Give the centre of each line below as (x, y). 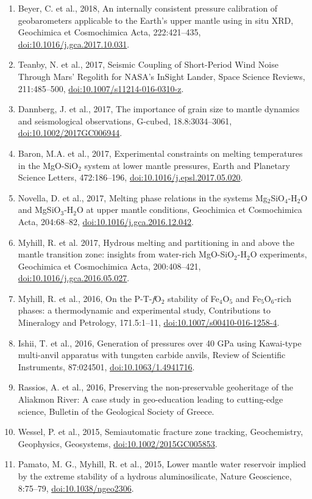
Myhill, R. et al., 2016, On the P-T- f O (90, 298)
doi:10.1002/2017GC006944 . (70, 133)
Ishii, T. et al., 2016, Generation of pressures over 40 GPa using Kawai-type (160, 343)
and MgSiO (39, 210)
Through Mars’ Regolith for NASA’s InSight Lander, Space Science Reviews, (161, 76)
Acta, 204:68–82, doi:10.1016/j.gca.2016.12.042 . (106, 221)
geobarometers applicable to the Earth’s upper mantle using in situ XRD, (156, 20)
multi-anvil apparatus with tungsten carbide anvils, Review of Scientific (152, 355)
